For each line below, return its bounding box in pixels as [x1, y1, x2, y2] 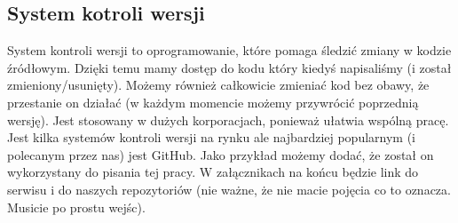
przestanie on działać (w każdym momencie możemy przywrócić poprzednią [7, 92, 419, 111]
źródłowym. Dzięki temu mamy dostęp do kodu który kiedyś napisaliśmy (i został [7, 58, 452, 76]
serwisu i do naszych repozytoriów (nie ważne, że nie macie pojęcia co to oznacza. [7, 179, 451, 198]
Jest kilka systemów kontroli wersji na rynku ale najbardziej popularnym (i [7, 128, 416, 147]
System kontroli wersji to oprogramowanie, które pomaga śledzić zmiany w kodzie [7, 41, 452, 60]
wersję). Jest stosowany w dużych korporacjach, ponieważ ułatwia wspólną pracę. [7, 110, 449, 129]
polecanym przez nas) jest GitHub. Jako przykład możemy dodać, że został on [7, 145, 434, 163]
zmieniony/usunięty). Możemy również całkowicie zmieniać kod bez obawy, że [7, 76, 430, 94]
